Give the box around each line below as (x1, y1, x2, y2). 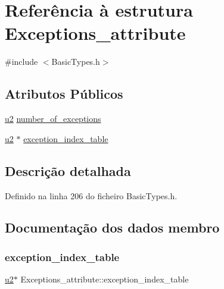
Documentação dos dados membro (5, 218, 220, 237)
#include (5, 55, 38, 68)
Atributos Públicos (5, 84, 123, 103)
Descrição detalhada (5, 161, 131, 180)
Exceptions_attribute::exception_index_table (20, 273, 189, 285)
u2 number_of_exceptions (5, 112, 101, 125)
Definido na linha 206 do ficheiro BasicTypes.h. (5, 189, 178, 202)
